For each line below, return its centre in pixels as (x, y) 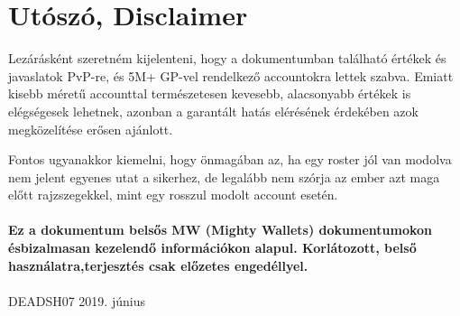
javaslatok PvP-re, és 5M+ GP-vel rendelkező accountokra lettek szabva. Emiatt (231, 75)
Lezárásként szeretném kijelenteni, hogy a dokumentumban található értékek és (227, 58)
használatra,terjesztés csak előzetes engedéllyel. (158, 265)
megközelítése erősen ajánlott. (91, 129)
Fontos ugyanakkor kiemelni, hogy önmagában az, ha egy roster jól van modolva (230, 159)
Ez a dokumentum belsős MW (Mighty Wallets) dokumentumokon (220, 230)
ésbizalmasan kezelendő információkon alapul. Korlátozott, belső (212, 248)
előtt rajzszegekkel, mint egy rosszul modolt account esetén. (173, 195)
